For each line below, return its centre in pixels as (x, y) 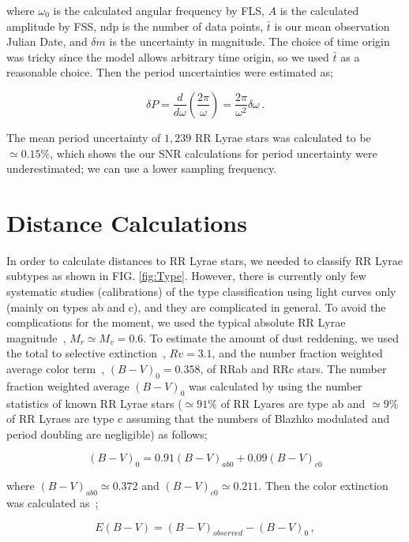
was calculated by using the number (276, 385)
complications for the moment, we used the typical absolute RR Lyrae (176, 322)
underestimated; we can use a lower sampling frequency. (142, 168)
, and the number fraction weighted (297, 353)
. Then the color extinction (323, 486)
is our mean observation (332, 26)
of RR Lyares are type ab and (293, 403)
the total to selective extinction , (86, 353)
